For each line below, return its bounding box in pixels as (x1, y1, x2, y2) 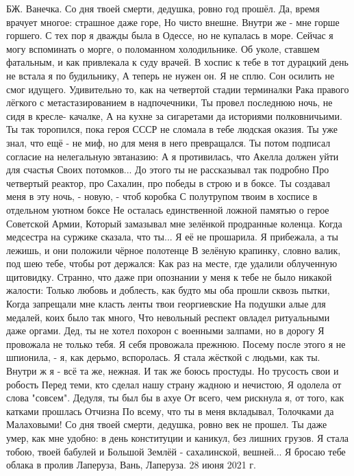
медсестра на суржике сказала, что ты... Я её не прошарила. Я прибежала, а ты (6, 229, 338, 244)
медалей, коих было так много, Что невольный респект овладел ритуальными (6, 310, 330, 324)
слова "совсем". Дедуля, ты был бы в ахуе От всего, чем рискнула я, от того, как (6, 390, 344, 405)
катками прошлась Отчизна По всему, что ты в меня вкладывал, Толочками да (6, 403, 334, 418)
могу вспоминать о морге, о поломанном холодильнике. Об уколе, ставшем (6, 41, 320, 55)
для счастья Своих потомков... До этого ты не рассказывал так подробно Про (6, 162, 329, 177)
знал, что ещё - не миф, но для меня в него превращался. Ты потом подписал (6, 135, 331, 149)
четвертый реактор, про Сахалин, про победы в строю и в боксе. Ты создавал (6, 175, 331, 190)
